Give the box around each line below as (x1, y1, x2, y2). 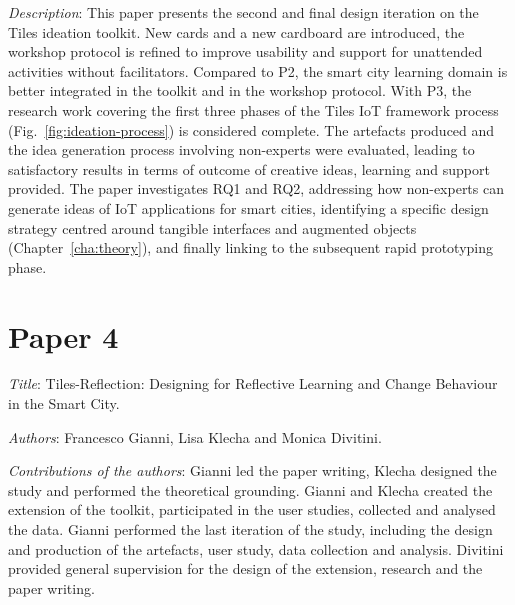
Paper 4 (8, 315, 119, 356)
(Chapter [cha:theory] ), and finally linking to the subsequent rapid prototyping (8, 237, 493, 258)
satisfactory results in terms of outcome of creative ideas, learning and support (8, 158, 490, 179)
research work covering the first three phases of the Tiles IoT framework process (8, 99, 499, 120)
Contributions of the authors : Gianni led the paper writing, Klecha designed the (8, 460, 497, 481)
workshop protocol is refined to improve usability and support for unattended (8, 41, 483, 62)
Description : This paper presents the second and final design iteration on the (8, 2, 479, 22)
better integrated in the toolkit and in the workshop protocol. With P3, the (8, 80, 472, 101)
